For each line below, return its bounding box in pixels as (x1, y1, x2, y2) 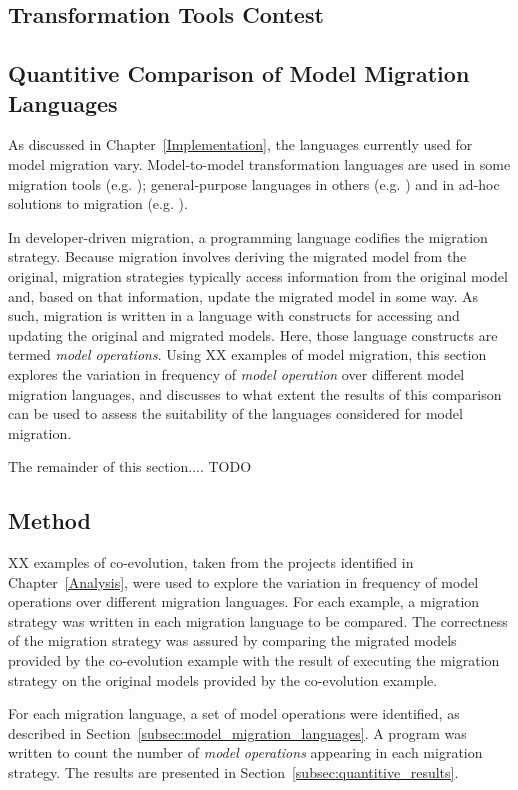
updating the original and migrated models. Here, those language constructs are (8, 324, 498, 345)
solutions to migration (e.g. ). (8, 193, 188, 214)
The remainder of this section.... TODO (8, 456, 252, 477)
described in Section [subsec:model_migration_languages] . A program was (8, 722, 467, 743)
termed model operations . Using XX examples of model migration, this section (8, 344, 487, 365)
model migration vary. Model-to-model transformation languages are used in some (8, 153, 511, 174)
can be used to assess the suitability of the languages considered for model (8, 403, 463, 424)
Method (8, 505, 91, 536)
